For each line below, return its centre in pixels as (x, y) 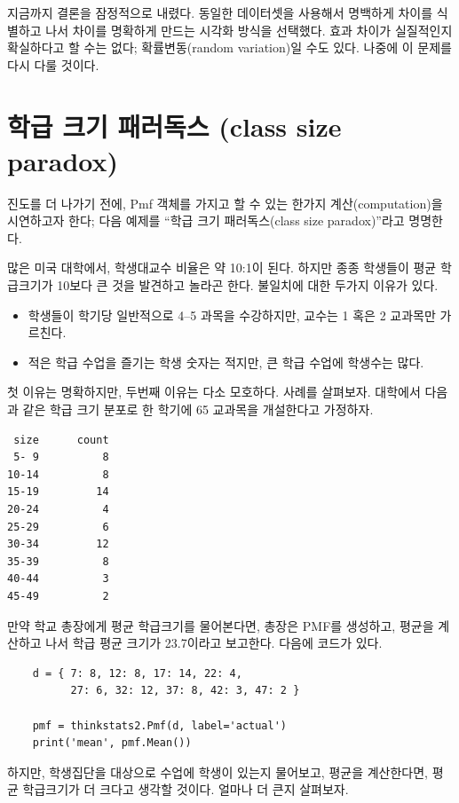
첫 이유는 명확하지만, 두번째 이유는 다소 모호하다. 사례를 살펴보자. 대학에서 (214, 392)
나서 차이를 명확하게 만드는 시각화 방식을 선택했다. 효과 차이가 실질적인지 (249, 30)
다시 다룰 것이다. (53, 64)
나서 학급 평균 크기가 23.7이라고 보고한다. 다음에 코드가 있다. (214, 643)
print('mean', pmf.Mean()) (112, 743)
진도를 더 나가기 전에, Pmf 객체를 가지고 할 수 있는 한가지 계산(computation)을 (225, 203)
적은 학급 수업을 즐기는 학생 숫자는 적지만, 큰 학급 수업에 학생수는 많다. (226, 362)
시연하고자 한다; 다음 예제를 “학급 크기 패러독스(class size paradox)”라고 (206, 220)
